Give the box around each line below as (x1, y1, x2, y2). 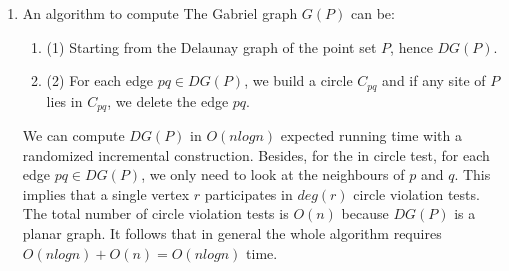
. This (454, 164, 491, 185)
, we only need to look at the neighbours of (141, 164, 405, 185)
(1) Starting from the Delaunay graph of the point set (46, 36, 377, 57)
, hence (390, 36, 433, 57)
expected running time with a (280, 125, 462, 146)
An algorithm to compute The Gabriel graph (22, 3, 298, 23)
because (341, 203, 389, 224)
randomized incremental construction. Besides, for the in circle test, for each (22, 144, 490, 165)
